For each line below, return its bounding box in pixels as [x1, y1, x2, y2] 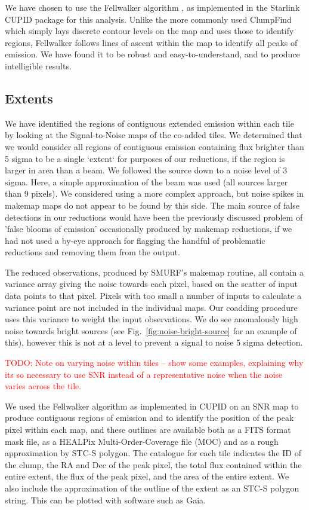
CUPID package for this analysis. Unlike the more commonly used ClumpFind [5, 13, 292, 25]
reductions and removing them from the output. [5, 246, 180, 258]
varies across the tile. [5, 380, 82, 392]
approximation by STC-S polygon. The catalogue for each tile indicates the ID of [5, 447, 301, 459]
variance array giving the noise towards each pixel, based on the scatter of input [5, 277, 298, 290]
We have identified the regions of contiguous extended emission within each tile [5, 117, 294, 129]
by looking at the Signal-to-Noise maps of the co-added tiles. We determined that [5, 129, 302, 141]
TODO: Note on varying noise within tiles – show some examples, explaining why [5, 356, 304, 369]
